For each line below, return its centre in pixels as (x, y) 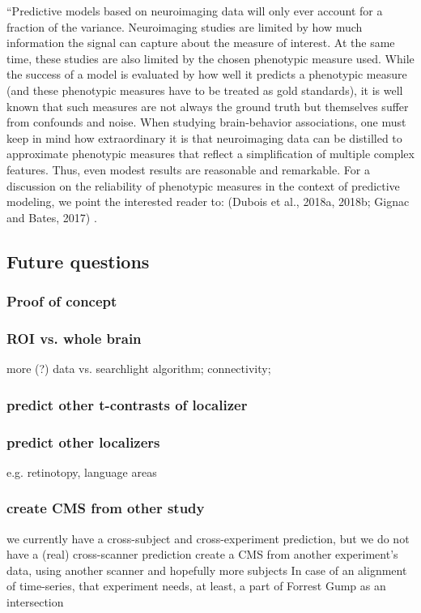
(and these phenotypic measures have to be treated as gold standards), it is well (205, 90)
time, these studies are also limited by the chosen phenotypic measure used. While (210, 58)
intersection (35, 602)
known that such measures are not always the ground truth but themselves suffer (208, 106)
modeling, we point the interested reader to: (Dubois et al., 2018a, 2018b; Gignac (208, 201)
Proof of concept (62, 301)
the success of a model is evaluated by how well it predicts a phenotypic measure (207, 74)
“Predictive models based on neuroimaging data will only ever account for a (195, 11)
